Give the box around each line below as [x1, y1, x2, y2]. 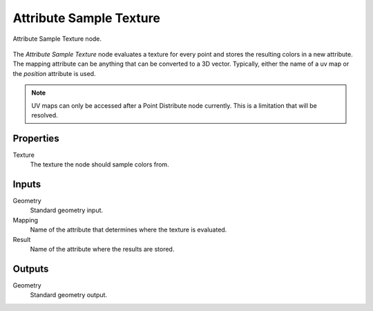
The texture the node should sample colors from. [30, 160, 169, 169]
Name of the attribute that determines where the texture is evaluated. [30, 225, 227, 234]
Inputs [12, 178, 41, 190]
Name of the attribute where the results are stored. [30, 245, 175, 254]
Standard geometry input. [30, 206, 104, 214]
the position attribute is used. [12, 69, 96, 77]
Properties [12, 132, 59, 144]
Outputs [12, 263, 49, 274]
